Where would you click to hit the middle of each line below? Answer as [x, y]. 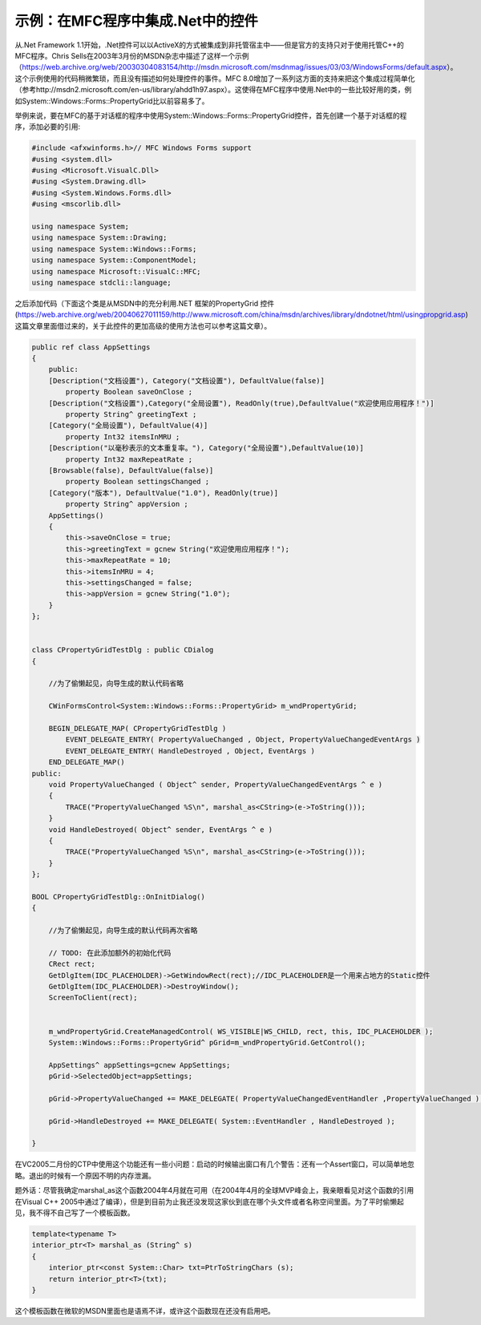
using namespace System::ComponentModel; [114, 260]
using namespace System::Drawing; [99, 238]
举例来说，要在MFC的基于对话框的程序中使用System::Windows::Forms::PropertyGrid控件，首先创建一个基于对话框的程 [211, 115]
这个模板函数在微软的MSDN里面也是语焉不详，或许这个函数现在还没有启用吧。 [145, 1311]
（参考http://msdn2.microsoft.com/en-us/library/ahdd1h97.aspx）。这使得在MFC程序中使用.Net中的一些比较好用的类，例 [213, 90]
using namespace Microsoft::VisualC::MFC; [116, 271]
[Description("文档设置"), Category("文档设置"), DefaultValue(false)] [186, 380]
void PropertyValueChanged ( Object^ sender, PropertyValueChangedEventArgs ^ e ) [216, 784]
